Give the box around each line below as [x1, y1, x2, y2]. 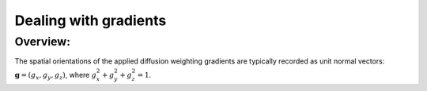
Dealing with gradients [14, 12, 167, 29]
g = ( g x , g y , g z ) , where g [14, 70, 96, 82]
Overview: [14, 35, 71, 49]
